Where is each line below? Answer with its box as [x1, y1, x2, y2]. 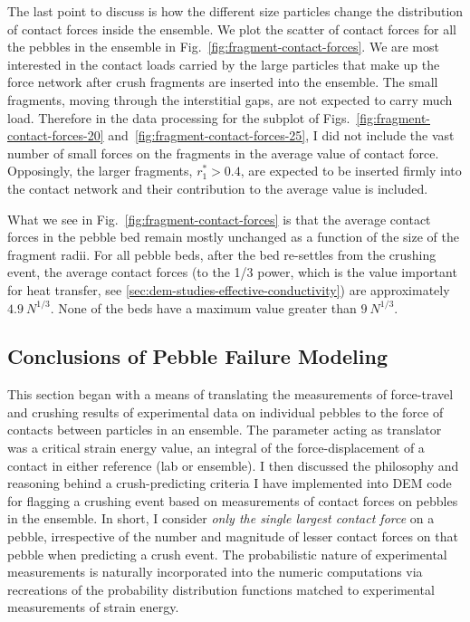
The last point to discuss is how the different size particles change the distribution [7, 2, 464, 20]
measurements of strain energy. [7, 598, 179, 617]
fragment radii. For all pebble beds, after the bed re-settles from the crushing [7, 244, 436, 263]
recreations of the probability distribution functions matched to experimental [7, 579, 435, 598]
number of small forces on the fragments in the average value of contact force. [7, 143, 439, 162]
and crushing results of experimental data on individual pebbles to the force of [7, 402, 444, 421]
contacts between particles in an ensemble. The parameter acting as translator [7, 420, 442, 439]
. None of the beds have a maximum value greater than [50, 298, 357, 317]
